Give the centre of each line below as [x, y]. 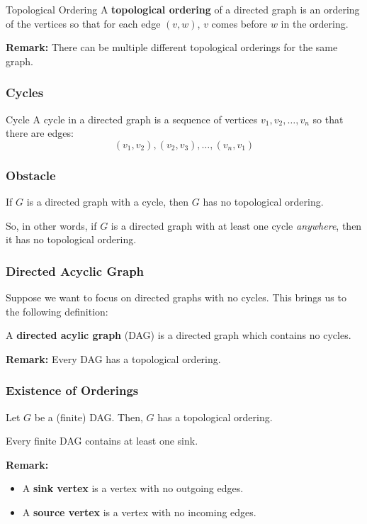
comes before [239, 23]
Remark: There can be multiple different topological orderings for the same [172, 47]
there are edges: [40, 133]
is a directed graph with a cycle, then [108, 201]
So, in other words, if [51, 225]
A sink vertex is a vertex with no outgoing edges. [133, 488]
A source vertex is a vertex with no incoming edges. [139, 512]
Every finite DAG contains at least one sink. [102, 441]
